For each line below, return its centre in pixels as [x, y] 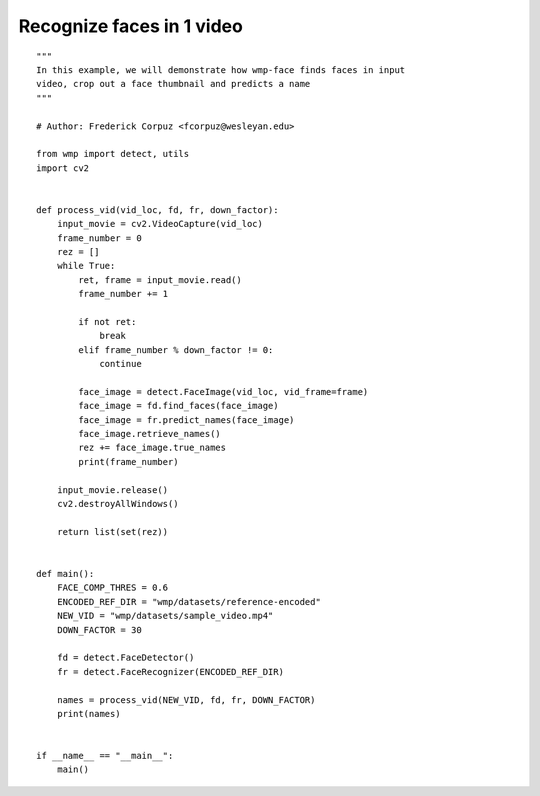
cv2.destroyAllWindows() [117, 504]
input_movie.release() [112, 489]
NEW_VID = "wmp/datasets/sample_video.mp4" [165, 616]
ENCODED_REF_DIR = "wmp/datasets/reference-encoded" [189, 601]
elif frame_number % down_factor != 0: [176, 349]
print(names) [88, 713]
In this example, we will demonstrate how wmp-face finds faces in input [221, 69]
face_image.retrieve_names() [150, 434]
